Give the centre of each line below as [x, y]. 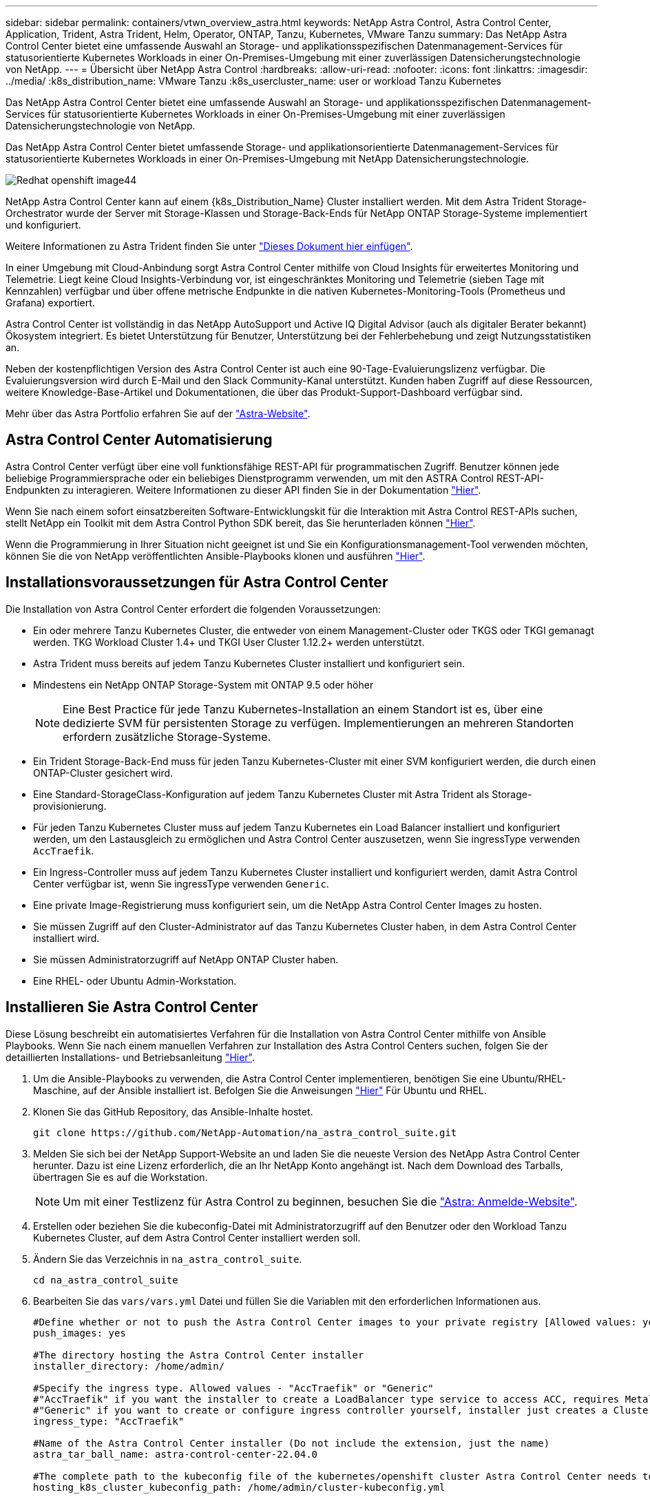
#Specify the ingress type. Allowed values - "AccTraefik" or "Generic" [233, 1388]
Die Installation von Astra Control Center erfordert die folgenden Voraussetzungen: [193, 609]
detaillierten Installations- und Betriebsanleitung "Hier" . [130, 1057]
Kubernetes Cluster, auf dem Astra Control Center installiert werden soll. [197, 1237]
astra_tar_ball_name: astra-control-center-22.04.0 [176, 1454]
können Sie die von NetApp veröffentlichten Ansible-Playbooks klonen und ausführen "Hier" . [216, 556]
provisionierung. [70, 806]
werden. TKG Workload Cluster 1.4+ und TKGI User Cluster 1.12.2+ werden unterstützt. [229, 642]
